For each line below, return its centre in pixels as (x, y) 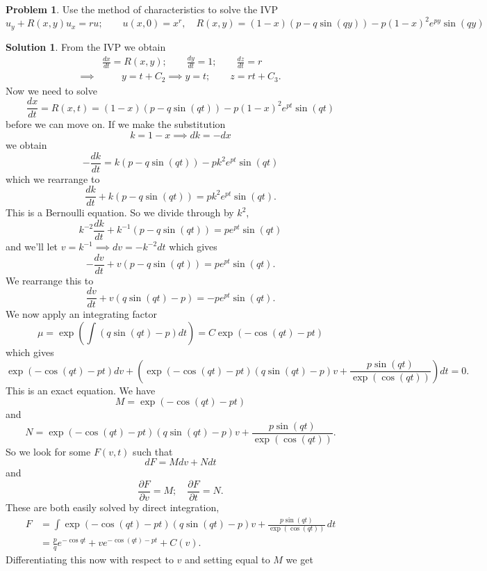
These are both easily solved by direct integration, (113, 507)
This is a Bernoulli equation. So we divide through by (120, 212)
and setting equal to (228, 560)
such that (153, 451)
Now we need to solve (51, 90)
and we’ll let (32, 247)
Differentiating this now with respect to (90, 560)
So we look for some (48, 451)
